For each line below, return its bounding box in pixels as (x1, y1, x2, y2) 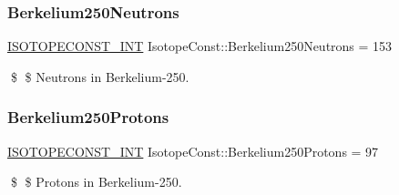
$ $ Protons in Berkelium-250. (10, 172, 182, 191)
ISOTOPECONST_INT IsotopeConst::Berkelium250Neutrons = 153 (7, 36, 393, 56)
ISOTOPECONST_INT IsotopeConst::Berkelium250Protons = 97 (7, 141, 379, 160)
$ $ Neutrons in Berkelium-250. (10, 67, 189, 86)
